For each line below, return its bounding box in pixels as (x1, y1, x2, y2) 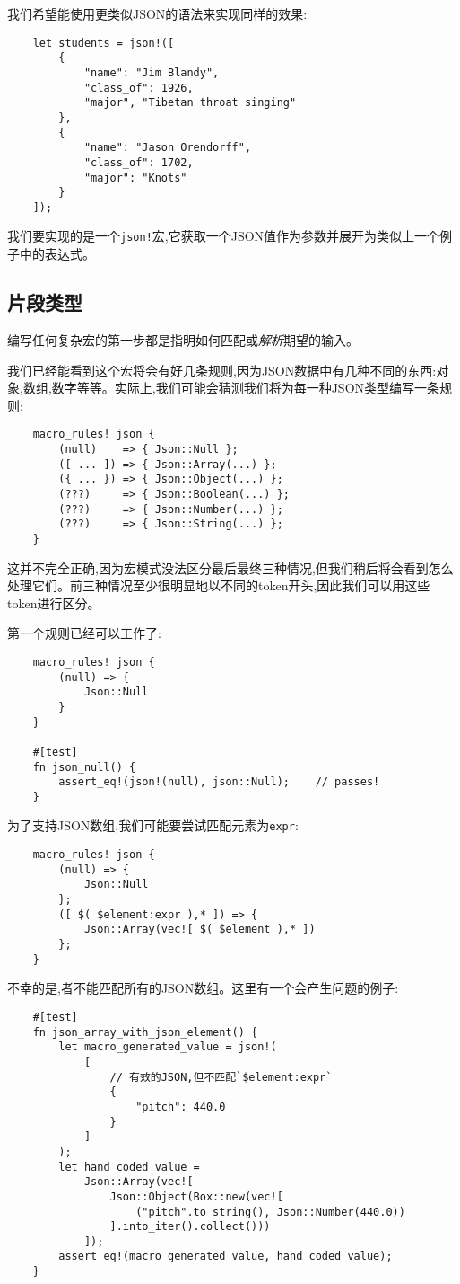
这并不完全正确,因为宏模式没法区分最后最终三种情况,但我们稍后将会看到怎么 (7, 558, 454, 577)
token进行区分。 (7, 593, 100, 612)
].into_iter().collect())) (109, 1220, 271, 1234)
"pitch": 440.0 (135, 1100, 226, 1113)
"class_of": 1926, (83, 81, 194, 94)
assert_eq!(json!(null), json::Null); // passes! (58, 775, 380, 789)
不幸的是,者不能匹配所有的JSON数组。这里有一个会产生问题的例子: (7, 978, 399, 997)
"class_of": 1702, (83, 155, 194, 169)
